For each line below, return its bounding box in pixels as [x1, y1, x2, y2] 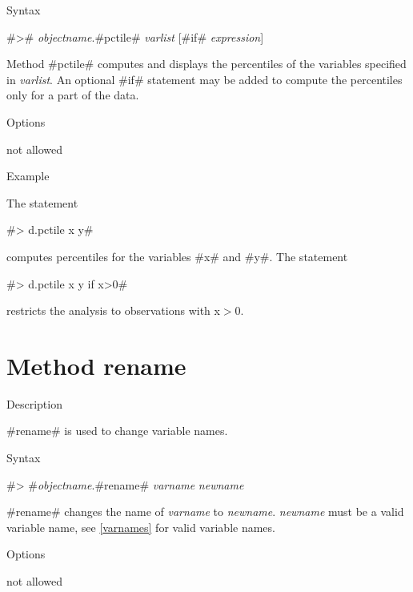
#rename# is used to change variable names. [6, 422, 228, 439]
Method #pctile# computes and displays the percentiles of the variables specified [6, 55, 407, 72]
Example [6, 167, 50, 184]
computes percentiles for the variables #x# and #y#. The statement [6, 248, 348, 264]
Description [6, 395, 62, 412]
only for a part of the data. [6, 87, 139, 103]
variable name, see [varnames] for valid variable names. [6, 518, 275, 535]
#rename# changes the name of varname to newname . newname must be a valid [6, 503, 404, 520]
